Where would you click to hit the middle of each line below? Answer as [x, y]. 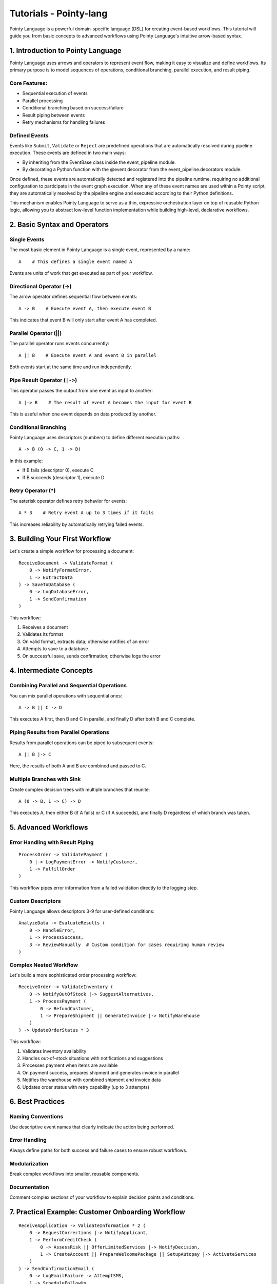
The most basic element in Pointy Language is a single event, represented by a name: [100, 250]
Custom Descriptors [35, 901]
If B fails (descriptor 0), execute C [58, 470]
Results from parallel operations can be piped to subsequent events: [82, 743]
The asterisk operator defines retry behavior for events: [68, 501]
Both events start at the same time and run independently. [71, 367]
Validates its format [43, 634]
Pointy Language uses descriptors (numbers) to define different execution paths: [95, 438]
